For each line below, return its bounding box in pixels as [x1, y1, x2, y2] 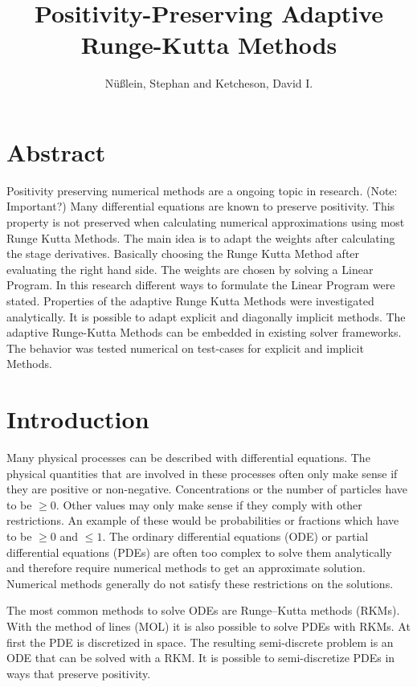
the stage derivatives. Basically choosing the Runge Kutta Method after [6, 245, 360, 262]
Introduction [6, 403, 149, 436]
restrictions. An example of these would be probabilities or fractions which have [6, 512, 399, 529]
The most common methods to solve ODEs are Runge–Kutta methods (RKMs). [6, 602, 400, 619]
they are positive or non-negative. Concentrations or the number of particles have [6, 480, 408, 497]
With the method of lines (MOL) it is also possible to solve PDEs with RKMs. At [6, 618, 411, 635]
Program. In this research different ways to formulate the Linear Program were [6, 276, 395, 293]
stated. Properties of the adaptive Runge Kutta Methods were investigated [6, 292, 374, 309]
